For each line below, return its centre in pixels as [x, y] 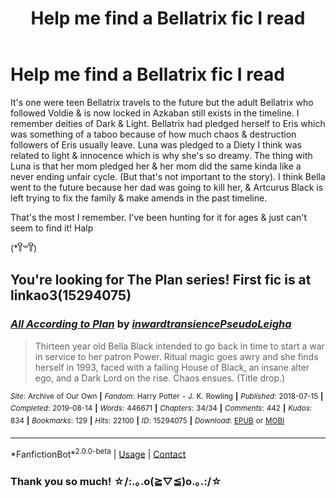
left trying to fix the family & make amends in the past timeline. [139, 198]
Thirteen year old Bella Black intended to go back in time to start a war [179, 346]
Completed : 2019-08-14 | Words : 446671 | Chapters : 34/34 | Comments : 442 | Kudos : [161, 408]
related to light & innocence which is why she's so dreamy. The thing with [161, 155]
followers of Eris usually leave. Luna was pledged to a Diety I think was [156, 144]
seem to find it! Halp [52, 228]
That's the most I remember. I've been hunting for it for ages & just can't [159, 217]
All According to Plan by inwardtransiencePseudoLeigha [151, 324]
